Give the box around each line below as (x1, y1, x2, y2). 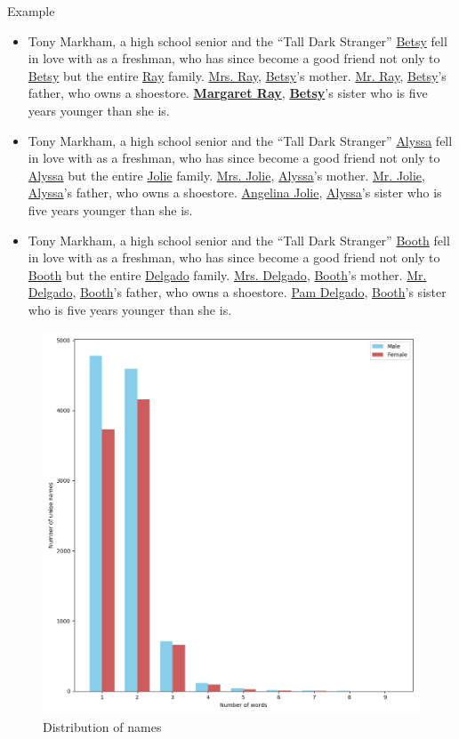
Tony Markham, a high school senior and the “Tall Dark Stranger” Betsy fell (28, 31, 447, 50)
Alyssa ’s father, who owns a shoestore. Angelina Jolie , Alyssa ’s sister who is (28, 183, 442, 202)
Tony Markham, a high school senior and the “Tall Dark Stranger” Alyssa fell (28, 131, 453, 149)
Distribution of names (43, 717, 162, 735)
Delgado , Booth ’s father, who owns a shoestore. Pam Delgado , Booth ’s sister (28, 283, 447, 301)
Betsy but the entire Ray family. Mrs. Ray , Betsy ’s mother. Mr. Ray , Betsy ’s (28, 66, 447, 84)
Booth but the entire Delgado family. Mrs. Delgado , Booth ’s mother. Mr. (28, 265, 427, 284)
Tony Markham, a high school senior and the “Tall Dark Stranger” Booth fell (28, 230, 450, 249)
